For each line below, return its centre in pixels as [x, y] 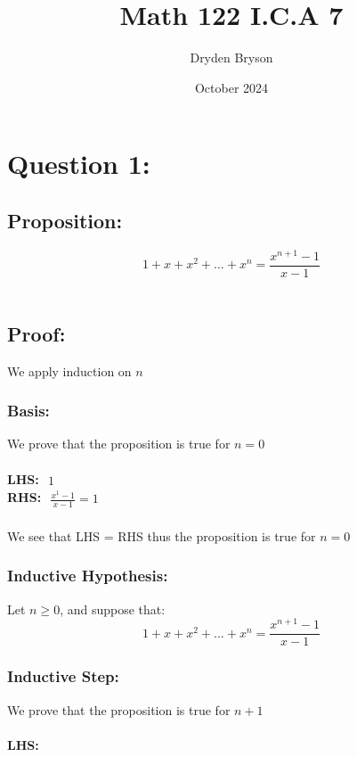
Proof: [37, 333]
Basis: [28, 411]
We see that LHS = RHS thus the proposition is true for [162, 535]
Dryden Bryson [231, 58]
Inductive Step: [63, 676]
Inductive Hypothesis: [88, 576]
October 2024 [231, 87]
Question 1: [79, 164]
